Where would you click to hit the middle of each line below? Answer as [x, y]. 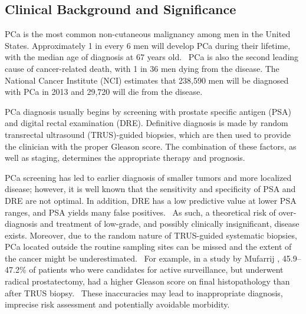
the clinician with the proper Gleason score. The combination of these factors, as [151, 146]
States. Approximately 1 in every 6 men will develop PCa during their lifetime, [148, 45]
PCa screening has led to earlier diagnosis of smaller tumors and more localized [148, 177]
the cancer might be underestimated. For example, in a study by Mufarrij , [142, 258]
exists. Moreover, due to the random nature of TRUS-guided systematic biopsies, [151, 235]
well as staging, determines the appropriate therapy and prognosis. [125, 158]
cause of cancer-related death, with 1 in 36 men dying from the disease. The [142, 68]
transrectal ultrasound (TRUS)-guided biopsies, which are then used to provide [148, 134]
